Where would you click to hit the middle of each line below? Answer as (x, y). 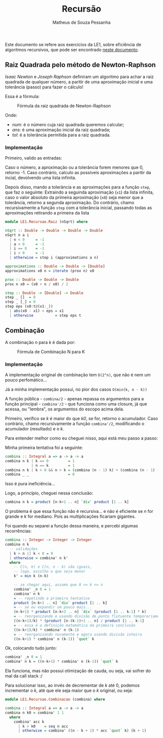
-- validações (24, 549)
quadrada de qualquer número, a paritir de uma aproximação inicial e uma (79, 82)
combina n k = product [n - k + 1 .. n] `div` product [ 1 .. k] (67, 502)
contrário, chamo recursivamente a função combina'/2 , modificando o (75, 424)
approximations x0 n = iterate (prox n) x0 (50, 271)
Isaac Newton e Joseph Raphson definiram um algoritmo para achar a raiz (80, 77)
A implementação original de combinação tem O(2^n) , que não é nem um (78, 375)
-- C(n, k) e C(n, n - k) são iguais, (53, 567)
